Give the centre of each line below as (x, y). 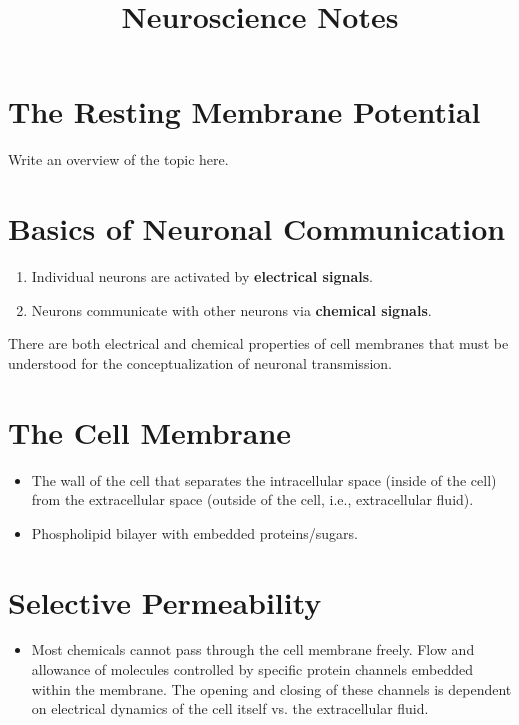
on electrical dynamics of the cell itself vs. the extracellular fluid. (230, 708)
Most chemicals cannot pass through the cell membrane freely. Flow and (253, 649)
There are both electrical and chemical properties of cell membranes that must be (258, 343)
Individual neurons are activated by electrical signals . (202, 276)
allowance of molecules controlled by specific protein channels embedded (252, 669)
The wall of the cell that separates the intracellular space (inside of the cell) (264, 479)
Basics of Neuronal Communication (257, 228)
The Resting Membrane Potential (244, 111)
